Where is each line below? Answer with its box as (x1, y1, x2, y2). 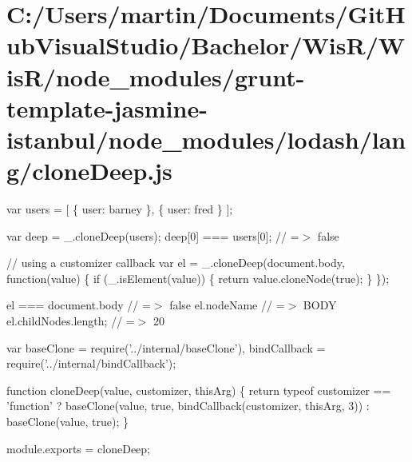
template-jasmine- (6, 91, 208, 124)
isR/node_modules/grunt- (6, 60, 305, 93)
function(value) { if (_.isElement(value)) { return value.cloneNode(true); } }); (6, 269, 390, 286)
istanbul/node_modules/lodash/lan (6, 122, 406, 155)
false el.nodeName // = (169, 297, 285, 313)
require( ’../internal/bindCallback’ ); (6, 355, 176, 372)
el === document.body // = (6, 297, 151, 313)
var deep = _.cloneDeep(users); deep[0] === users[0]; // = (6, 227, 299, 244)
